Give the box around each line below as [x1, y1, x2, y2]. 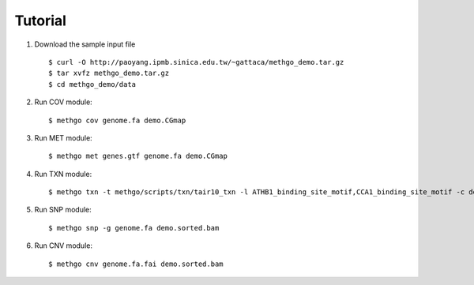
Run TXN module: [34, 169, 92, 178]
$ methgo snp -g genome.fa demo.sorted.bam [48, 223, 220, 232]
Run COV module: [34, 97, 92, 107]
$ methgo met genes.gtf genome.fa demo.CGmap [48, 152, 228, 161]
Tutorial [14, 12, 67, 29]
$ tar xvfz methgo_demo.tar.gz [48, 69, 170, 78]
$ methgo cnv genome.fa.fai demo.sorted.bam [48, 259, 224, 268]
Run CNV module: [34, 241, 92, 250]
